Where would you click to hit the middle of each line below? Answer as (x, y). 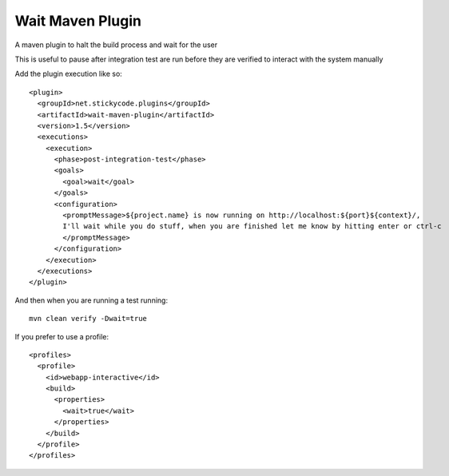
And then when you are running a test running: (91, 300)
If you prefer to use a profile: (62, 336)
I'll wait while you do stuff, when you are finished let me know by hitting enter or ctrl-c (252, 226)
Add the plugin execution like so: (69, 74)
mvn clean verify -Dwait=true (88, 319)
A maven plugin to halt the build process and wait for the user (116, 45)
